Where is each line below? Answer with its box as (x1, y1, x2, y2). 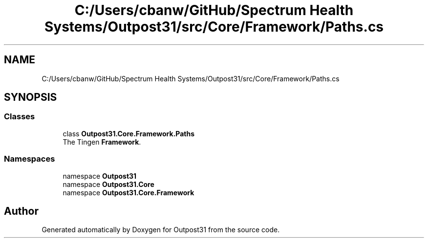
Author (4, 205, 39, 217)
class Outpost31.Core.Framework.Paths (63, 129, 195, 138)
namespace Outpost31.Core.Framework (63, 188, 194, 197)
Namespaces (4, 154, 55, 164)
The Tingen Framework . (63, 137, 141, 146)
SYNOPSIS (4, 91, 57, 104)
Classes (4, 112, 35, 122)
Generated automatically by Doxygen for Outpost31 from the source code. (42, 225, 280, 234)
